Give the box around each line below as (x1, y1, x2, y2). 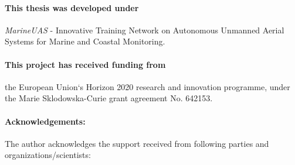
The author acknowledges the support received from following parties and (5, 137, 269, 149)
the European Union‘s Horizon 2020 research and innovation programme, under (5, 80, 290, 92)
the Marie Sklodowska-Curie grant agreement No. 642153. (5, 92, 213, 104)
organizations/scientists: (5, 149, 91, 161)
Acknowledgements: (5, 115, 86, 127)
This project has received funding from (5, 58, 166, 70)
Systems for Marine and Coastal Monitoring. (5, 35, 165, 47)
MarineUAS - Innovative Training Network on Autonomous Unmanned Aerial (5, 23, 284, 36)
